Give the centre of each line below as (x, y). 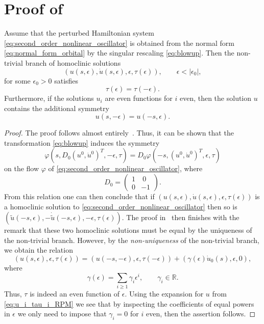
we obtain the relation (39, 250)
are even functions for (139, 98)
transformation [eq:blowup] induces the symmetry (82, 142)
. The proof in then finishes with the (181, 217)
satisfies (66, 80)
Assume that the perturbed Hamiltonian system (79, 33)
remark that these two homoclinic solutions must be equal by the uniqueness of (128, 230)
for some (17, 80)
